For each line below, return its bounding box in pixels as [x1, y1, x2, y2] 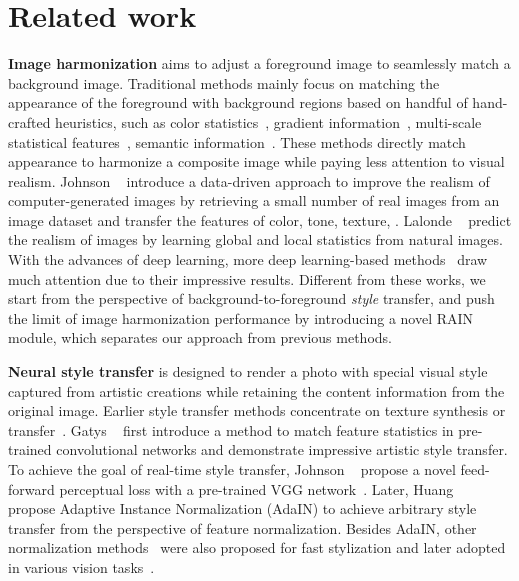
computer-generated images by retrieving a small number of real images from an [8, 190, 500, 211]
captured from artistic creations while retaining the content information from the [8, 380, 505, 401]
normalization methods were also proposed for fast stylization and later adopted [8, 537, 506, 558]
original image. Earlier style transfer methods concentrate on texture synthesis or [8, 400, 506, 421]
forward [8, 478, 55, 499]
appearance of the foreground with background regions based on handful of [8, 92, 468, 113]
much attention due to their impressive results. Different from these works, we [8, 268, 486, 289]
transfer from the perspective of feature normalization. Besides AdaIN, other [8, 517, 477, 538]
